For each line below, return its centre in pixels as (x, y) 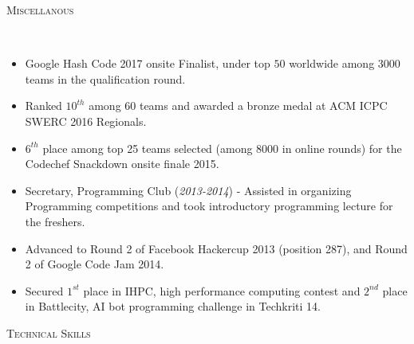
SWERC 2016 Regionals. (86, 121)
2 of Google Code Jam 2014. (95, 264)
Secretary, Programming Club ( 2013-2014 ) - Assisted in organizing (188, 190)
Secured (44, 290)
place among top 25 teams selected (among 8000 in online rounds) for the (222, 148)
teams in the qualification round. (105, 78)
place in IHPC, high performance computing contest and (222, 290)
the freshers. (55, 221)
